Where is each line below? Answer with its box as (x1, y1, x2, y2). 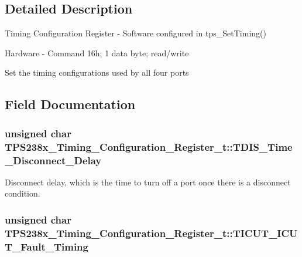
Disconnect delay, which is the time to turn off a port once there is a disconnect (5, 175, 291, 188)
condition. (5, 187, 40, 199)
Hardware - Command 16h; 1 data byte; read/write (5, 46, 189, 59)
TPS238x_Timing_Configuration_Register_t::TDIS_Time (5, 139, 293, 154)
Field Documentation (5, 95, 136, 113)
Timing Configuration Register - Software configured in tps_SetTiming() (5, 27, 266, 39)
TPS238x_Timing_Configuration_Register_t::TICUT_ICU (5, 225, 298, 240)
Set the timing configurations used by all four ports (5, 66, 189, 79)
